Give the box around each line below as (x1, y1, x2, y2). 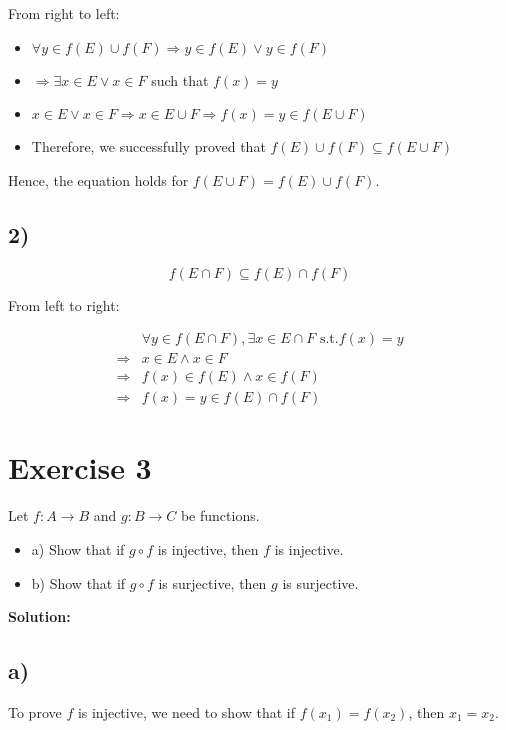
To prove (8, 702, 62, 722)
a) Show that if (31, 539, 125, 560)
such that (151, 69, 209, 90)
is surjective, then (158, 572, 267, 593)
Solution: (8, 606, 71, 627)
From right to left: (8, 3, 120, 23)
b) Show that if (31, 572, 126, 593)
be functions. (180, 505, 260, 526)
